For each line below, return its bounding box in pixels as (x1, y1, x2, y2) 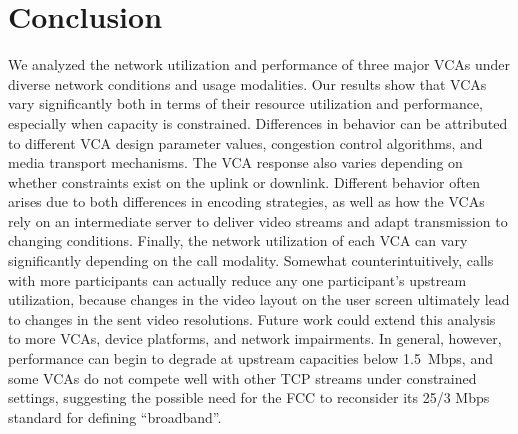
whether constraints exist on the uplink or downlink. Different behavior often (8, 171, 480, 192)
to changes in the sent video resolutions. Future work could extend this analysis (8, 308, 496, 329)
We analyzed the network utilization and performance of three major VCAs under (8, 54, 510, 75)
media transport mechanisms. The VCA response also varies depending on (8, 152, 463, 173)
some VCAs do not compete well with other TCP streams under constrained (8, 367, 477, 388)
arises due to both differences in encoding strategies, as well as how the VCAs (8, 191, 485, 212)
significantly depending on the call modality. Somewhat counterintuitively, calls (8, 250, 494, 271)
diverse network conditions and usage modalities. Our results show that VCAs (8, 73, 487, 94)
